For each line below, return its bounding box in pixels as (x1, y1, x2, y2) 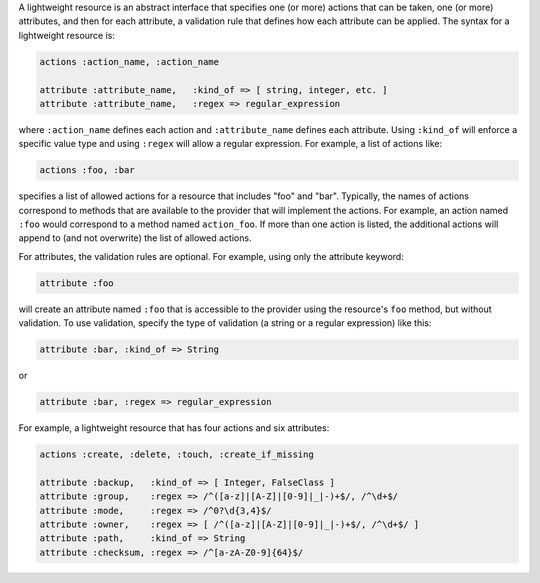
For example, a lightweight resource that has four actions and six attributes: (18, 422, 330, 434)
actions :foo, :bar (39, 165, 135, 176)
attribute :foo (39, 277, 114, 289)
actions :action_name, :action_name (39, 56, 220, 67)
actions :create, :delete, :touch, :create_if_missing (39, 449, 314, 460)
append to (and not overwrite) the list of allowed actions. (18, 232, 252, 244)
